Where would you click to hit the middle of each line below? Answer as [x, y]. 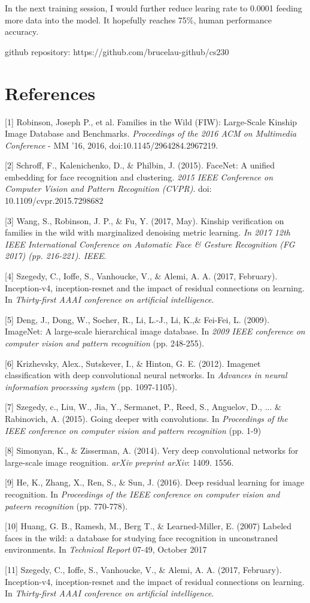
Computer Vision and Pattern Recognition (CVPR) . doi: [108, 189]
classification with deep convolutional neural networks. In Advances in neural [146, 375]
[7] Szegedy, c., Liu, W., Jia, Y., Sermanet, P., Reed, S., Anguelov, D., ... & [143, 407]
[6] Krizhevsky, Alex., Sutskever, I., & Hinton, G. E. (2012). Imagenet [133, 363]
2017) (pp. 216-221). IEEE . [56, 256]
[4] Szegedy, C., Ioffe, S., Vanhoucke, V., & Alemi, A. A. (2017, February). [141, 276]
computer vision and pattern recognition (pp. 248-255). [105, 343]
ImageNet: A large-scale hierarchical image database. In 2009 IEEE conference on [155, 331]
